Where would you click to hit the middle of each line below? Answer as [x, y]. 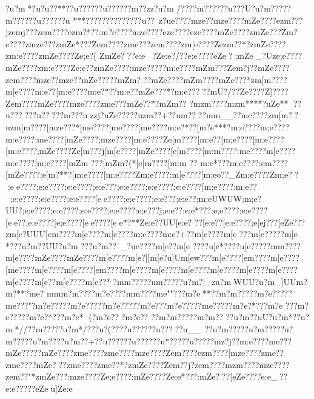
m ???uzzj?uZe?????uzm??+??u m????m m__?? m [156, 115]
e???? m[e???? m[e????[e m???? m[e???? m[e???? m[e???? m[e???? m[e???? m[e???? [156, 270]
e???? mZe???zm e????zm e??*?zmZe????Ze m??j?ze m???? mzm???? [138, 364]
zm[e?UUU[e [29, 234]
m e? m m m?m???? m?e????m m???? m [96, 293]
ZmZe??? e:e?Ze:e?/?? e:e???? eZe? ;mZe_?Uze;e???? [201, 55]
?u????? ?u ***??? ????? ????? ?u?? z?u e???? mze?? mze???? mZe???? [154, 20]
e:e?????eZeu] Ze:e [39, 388]
